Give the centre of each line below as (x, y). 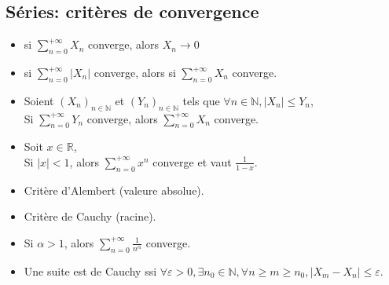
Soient (39, 100)
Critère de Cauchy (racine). (90, 216)
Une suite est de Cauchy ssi (90, 270)
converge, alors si (135, 72)
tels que (201, 100)
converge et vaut (192, 161)
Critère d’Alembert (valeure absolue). (114, 190)
